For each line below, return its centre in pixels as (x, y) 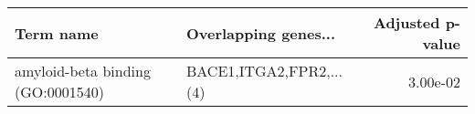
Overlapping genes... (261, 33)
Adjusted (406, 22)
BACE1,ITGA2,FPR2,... (264, 71)
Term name (57, 33)
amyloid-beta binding (83, 71)
